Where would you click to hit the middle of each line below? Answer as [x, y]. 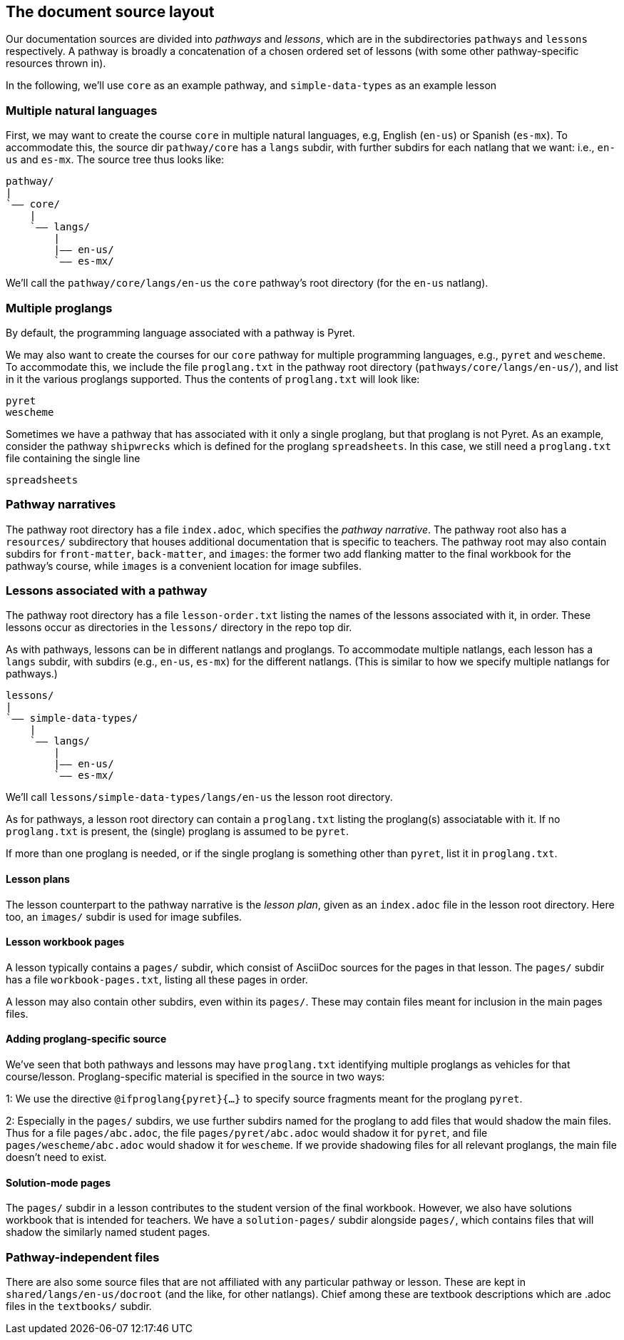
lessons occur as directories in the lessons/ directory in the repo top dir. [179, 628]
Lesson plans [38, 879]
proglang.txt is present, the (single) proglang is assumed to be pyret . [177, 832]
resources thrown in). [56, 63]
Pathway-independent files [83, 1257]
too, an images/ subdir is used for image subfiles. [124, 916]
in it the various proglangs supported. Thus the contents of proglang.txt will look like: [213, 379]
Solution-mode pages [58, 1182]
